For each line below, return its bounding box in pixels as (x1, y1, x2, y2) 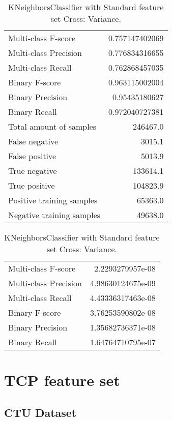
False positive (8, 150, 56, 162)
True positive (8, 179, 55, 191)
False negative (8, 135, 59, 147)
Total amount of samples (8, 121, 97, 132)
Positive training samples (8, 194, 98, 206)
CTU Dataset (4, 404, 77, 420)
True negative (8, 165, 57, 176)
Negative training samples (8, 209, 101, 221)
